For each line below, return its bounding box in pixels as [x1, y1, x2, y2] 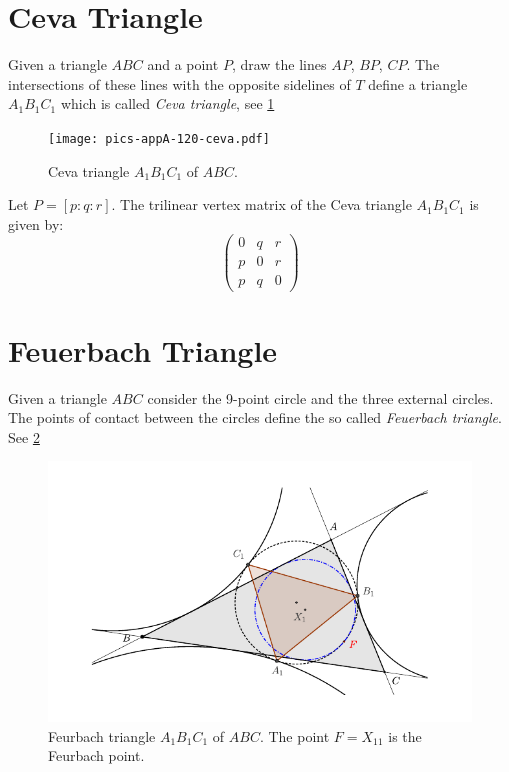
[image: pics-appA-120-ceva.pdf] [48, 131, 270, 146]
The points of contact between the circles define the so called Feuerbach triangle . [8, 407, 502, 428]
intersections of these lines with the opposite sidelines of [8, 73, 351, 94]
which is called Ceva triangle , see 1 [60, 93, 275, 114]
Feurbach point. [48, 745, 145, 766]
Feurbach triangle [48, 725, 156, 746]
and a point [147, 54, 219, 75]
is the [388, 725, 422, 746]
